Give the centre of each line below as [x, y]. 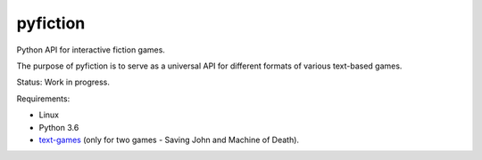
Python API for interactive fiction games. [91, 50]
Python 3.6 [59, 127]
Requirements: [43, 99]
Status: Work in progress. [63, 82]
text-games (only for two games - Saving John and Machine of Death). [169, 140]
